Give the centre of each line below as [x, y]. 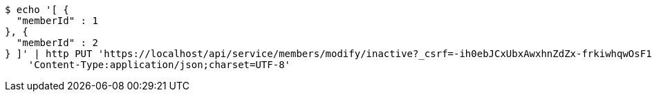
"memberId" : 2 [57, 43]
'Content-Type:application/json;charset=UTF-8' [159, 65]
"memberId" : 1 [57, 21]
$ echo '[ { [37, 10]
